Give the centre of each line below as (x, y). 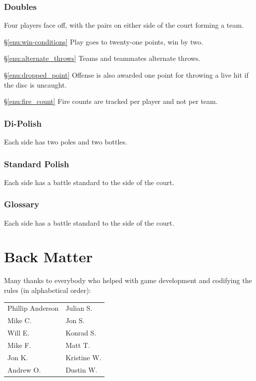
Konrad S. (81, 332)
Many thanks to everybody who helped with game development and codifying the (128, 280)
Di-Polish (23, 123)
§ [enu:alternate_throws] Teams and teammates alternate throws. (102, 58)
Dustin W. (81, 369)
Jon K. (18, 357)
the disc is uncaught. (35, 84)
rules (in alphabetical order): (48, 290)
